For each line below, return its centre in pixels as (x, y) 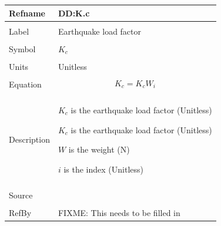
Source (21, 195)
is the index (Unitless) (104, 169)
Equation (25, 84)
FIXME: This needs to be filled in (119, 212)
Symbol (22, 48)
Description (29, 139)
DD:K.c (74, 13)
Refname (27, 13)
